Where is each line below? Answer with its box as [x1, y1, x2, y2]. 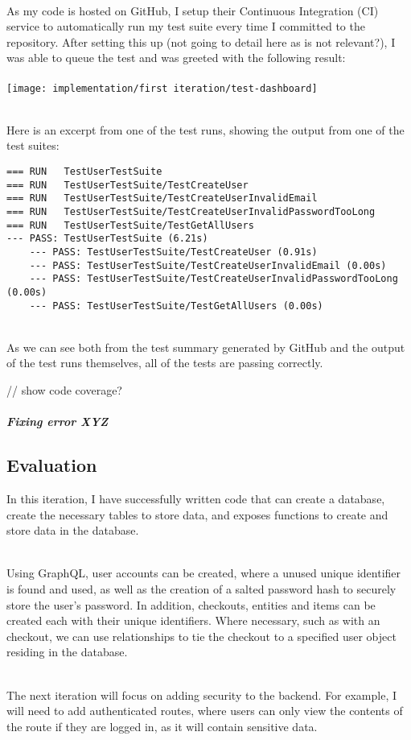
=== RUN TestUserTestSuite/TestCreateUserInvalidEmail [6, 192, 318, 205]
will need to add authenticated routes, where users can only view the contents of [6, 702, 403, 719]
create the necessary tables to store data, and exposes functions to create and [6, 506, 388, 523]
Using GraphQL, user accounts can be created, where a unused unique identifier [6, 564, 401, 581]
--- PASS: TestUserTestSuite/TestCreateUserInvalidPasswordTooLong [29, 273, 398, 285]
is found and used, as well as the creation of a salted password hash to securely [6, 580, 397, 597]
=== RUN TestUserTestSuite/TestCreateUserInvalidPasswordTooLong [6, 205, 376, 217]
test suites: [6, 137, 60, 154]
